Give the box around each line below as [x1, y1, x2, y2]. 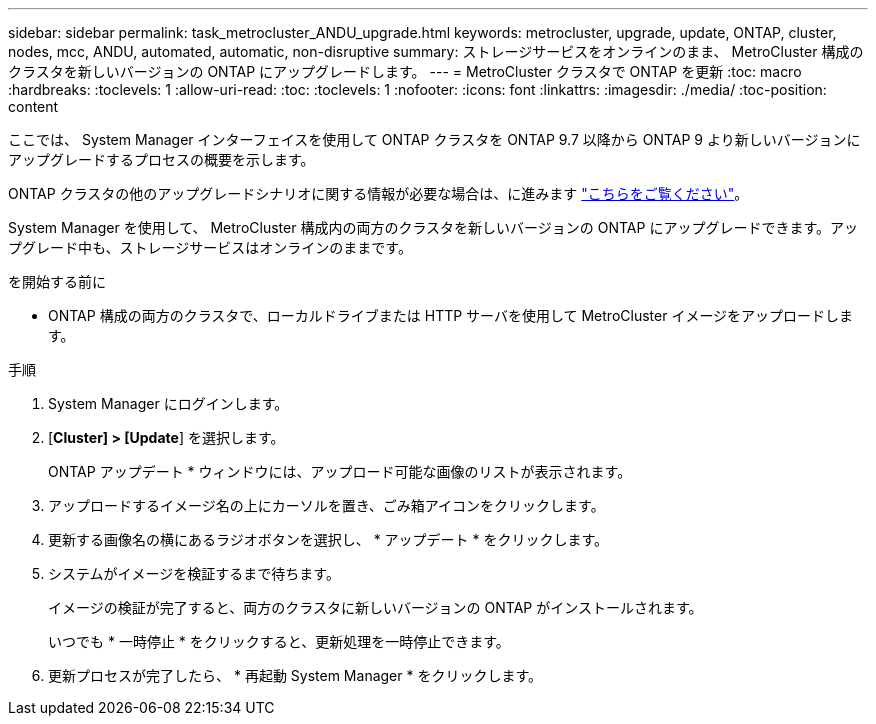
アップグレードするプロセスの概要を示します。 [8, 151, 315, 168]
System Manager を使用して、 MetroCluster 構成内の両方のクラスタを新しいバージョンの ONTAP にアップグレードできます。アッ [8, 219, 858, 236]
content [8, 98, 59, 115]
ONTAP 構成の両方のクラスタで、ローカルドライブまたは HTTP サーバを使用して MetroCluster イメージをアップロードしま [48, 307, 854, 324]
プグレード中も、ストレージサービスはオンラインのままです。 [8, 239, 412, 256]
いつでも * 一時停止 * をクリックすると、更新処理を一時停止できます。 [48, 633, 510, 650]
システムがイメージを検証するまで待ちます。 [48, 565, 340, 582]
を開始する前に [8, 273, 106, 290]
